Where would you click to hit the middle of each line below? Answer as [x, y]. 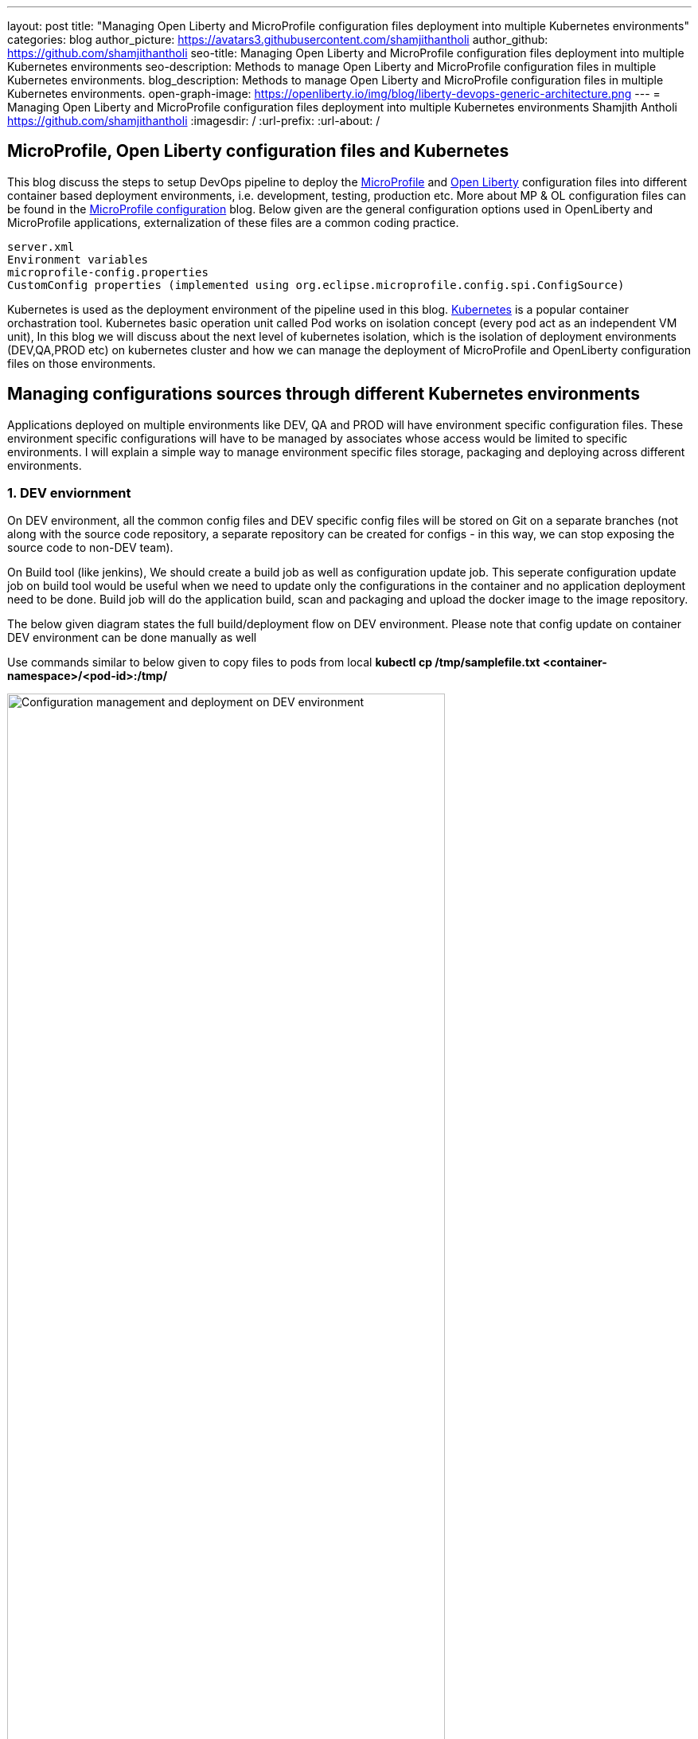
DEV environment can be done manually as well [132, 638]
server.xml [41, 246]
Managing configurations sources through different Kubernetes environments [324, 394]
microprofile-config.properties [108, 272]
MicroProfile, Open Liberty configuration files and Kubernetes [258, 151]
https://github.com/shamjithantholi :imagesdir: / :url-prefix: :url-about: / [194, 121]
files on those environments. [82, 363]
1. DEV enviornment [69, 493]
